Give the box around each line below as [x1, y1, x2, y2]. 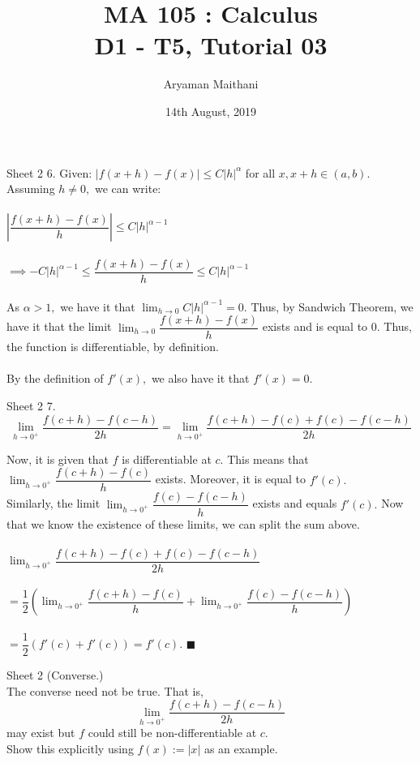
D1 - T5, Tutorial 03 [94, 28, 328, 62]
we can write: [94, 180, 161, 197]
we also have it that [151, 370, 250, 387]
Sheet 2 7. [6, 397, 56, 414]
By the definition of [6, 370, 104, 387]
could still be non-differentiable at [88, 724, 257, 741]
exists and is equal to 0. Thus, [262, 318, 412, 335]
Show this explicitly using [6, 740, 134, 757]
